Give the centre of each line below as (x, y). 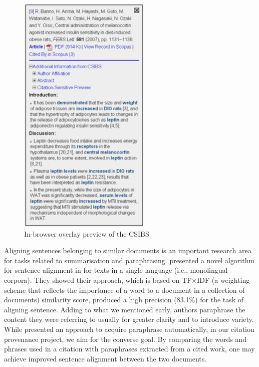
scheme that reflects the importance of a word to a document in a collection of (124, 290)
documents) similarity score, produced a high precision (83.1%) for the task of (124, 300)
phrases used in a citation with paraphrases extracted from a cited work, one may (129, 349)
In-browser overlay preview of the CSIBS (87, 233)
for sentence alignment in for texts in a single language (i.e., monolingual (116, 270)
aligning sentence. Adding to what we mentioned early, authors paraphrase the (125, 309)
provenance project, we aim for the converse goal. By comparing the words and (125, 339)
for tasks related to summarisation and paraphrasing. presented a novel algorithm (129, 260)
